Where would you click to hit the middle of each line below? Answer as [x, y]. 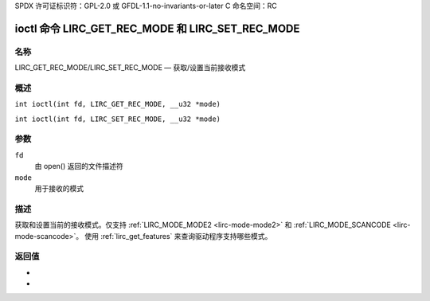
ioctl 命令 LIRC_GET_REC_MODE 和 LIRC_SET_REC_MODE [157, 28]
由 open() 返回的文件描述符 [79, 166]
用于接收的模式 [59, 188]
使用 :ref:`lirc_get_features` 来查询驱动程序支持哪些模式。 [178, 236]
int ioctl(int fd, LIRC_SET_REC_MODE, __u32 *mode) [118, 119]
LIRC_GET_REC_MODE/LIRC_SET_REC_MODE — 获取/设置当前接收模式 [130, 68]
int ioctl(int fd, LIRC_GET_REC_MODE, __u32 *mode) [118, 104]
